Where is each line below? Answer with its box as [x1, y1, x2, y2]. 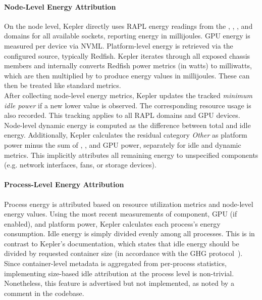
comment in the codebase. [4, 287, 84, 298]
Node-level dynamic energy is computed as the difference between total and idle [4, 119, 251, 130]
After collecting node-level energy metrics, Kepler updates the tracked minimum [4, 90, 252, 100]
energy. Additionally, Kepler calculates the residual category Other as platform [4, 130, 247, 140]
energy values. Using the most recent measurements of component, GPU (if [4, 208, 237, 219]
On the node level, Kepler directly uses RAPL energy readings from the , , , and [4, 20, 253, 31]
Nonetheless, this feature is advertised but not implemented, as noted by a [4, 278, 234, 288]
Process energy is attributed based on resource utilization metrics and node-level [4, 198, 253, 209]
